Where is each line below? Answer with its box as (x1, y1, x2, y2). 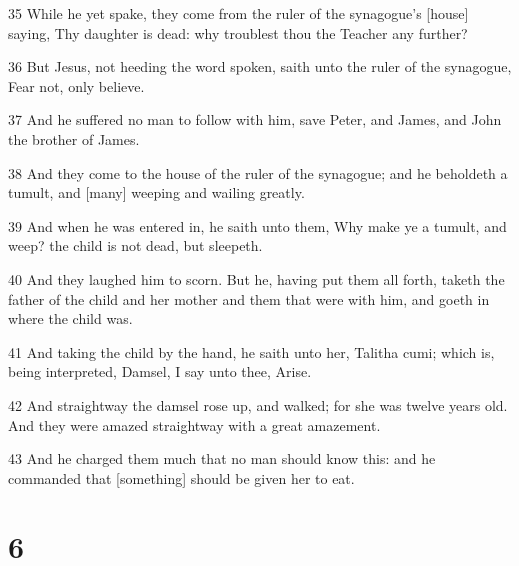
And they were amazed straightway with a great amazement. (8, 414, 381, 435)
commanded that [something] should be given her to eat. (8, 467, 355, 488)
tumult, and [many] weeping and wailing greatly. (8, 182, 305, 203)
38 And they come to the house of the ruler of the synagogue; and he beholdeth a (8, 162, 508, 183)
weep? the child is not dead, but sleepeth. (8, 235, 263, 256)
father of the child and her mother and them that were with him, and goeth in (8, 288, 490, 309)
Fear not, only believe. (8, 75, 145, 96)
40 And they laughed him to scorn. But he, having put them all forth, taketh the (8, 268, 505, 289)
